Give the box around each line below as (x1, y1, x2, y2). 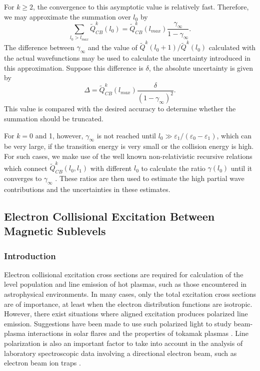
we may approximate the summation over (4, 11, 131, 22)
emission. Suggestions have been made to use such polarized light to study (4, 318, 231, 328)
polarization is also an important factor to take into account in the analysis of (4, 337, 243, 348)
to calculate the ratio (141, 162, 205, 173)
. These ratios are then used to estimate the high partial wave (55, 173, 244, 183)
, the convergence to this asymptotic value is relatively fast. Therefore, (33, 2, 249, 12)
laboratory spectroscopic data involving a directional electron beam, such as (4, 347, 237, 358)
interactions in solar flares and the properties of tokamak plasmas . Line (27, 328, 248, 338)
